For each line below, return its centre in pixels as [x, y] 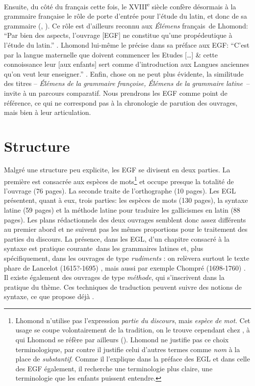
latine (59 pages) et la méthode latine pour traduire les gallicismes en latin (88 [122, 209]
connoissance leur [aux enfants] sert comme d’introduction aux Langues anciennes [127, 64]
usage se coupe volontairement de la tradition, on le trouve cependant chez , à [133, 330]
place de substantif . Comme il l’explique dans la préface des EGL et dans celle [133, 359]
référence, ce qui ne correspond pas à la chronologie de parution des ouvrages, [121, 102]
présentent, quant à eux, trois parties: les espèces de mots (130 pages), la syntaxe [126, 200]
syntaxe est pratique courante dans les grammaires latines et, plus [104, 248]
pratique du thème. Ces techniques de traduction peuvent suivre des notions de [123, 287]
